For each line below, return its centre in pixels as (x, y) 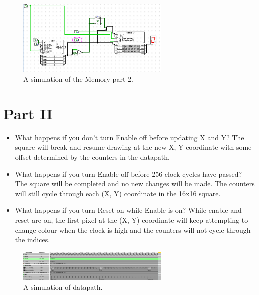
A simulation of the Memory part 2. (78, 79)
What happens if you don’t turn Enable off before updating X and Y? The (130, 137)
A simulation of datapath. (63, 287)
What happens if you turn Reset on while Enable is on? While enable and (128, 210)
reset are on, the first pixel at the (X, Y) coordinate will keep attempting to (132, 219)
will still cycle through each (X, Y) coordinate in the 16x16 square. (118, 193)
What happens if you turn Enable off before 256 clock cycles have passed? (129, 173)
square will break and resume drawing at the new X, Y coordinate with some (133, 147)
